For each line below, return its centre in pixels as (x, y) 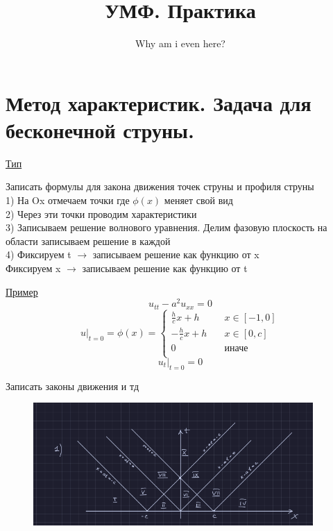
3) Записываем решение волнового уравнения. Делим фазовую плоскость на (166, 227)
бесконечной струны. (100, 129)
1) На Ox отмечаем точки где (68, 200)
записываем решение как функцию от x (176, 254)
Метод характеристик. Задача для (159, 102)
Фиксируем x (33, 268)
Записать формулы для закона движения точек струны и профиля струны (160, 186)
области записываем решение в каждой (88, 241)
